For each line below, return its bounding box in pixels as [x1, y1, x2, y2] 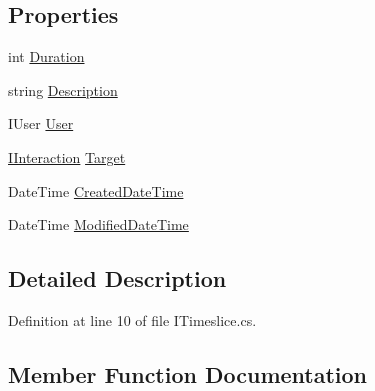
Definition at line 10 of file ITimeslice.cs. [8, 309, 257, 330]
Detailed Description [8, 263, 227, 294]
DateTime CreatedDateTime [8, 180, 184, 201]
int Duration [8, 46, 85, 67]
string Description [8, 79, 118, 100]
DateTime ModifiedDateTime [8, 214, 189, 235]
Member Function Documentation [8, 358, 368, 389]
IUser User [8, 113, 74, 134]
